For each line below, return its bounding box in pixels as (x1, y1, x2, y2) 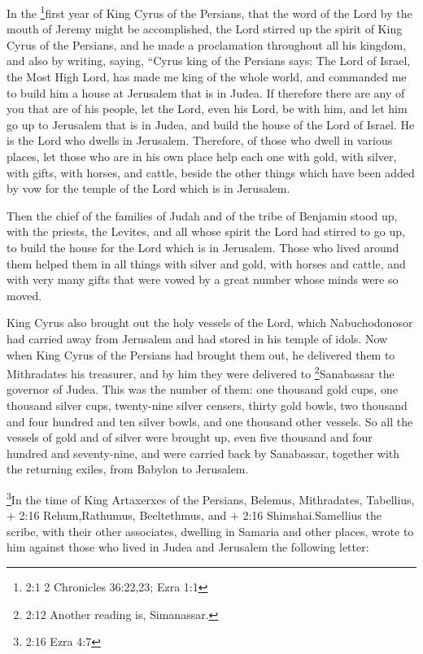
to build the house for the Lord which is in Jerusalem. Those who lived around (7, 238, 399, 255)
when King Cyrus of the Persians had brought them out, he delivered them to (7, 346, 395, 363)
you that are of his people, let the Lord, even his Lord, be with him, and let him (7, 100, 408, 117)
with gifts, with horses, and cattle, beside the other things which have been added (7, 163, 415, 181)
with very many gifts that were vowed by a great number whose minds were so (7, 271, 399, 288)
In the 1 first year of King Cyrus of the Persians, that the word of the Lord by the (7, 2, 412, 21)
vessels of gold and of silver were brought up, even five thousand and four (7, 429, 373, 446)
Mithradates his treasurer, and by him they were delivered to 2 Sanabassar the (7, 363, 395, 381)
